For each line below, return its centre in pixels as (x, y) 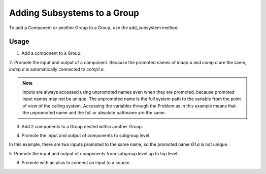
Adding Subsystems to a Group (74, 13)
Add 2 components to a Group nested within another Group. (82, 126)
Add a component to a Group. (51, 53)
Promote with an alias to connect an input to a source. (76, 163)
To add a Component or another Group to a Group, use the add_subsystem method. (94, 28)
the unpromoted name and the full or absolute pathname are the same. (94, 113)
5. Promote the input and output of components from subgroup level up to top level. (94, 153)
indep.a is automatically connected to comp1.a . (57, 70)
